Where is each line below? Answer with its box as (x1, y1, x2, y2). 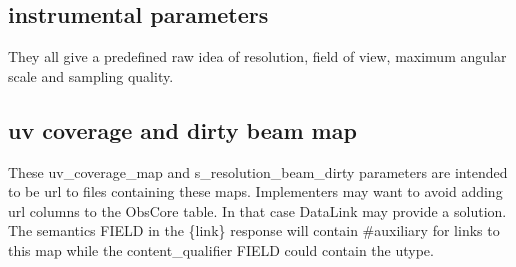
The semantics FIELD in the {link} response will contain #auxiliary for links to (8, 220, 500, 241)
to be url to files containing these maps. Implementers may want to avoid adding (8, 181, 503, 202)
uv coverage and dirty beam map (8, 114, 357, 145)
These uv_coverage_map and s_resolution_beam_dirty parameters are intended (8, 161, 508, 182)
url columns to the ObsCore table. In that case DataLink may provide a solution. (8, 200, 507, 221)
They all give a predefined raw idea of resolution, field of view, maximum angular (8, 46, 507, 67)
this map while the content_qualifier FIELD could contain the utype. (8, 239, 434, 260)
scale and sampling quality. (8, 65, 174, 86)
